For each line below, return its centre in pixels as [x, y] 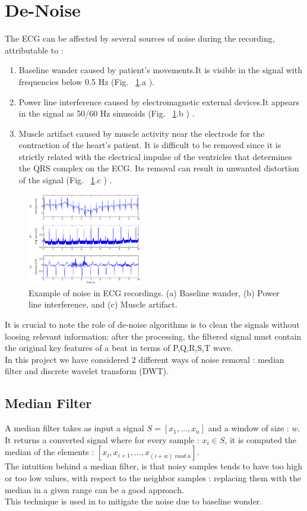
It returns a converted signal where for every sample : [102, 439]
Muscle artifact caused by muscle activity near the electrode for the [142, 133]
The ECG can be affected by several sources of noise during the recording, [140, 38]
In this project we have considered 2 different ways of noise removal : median [145, 359]
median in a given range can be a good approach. [94, 489]
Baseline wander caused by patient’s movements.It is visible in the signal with [160, 70]
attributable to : [34, 50]
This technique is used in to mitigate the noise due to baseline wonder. [134, 501]
